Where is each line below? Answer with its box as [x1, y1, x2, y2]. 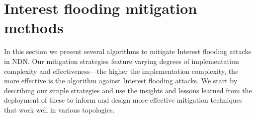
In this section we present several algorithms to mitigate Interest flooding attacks [4, 46, 252, 57]
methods [4, 17, 64, 38]
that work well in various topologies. [4, 104, 115, 115]
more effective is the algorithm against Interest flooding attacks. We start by [4, 75, 238, 86]
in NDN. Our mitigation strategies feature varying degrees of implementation [4, 56, 239, 66]
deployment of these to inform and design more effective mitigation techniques [4, 95, 243, 105]
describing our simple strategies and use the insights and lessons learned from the [4, 85, 252, 95]
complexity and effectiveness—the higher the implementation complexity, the [4, 65, 239, 76]
